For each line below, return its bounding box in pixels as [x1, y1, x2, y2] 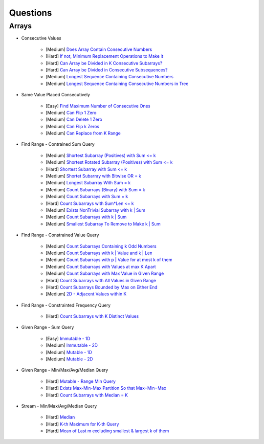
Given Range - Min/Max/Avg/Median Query [21, 367, 109, 373]
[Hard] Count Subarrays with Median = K [45, 392, 128, 398]
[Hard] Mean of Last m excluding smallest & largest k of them [45, 428, 169, 434]
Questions [9, 7, 52, 18]
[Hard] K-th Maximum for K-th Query [45, 421, 119, 427]
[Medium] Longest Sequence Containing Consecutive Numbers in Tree [45, 81, 189, 87]
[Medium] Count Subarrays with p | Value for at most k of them [45, 257, 173, 263]
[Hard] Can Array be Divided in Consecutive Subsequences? [45, 67, 168, 73]
